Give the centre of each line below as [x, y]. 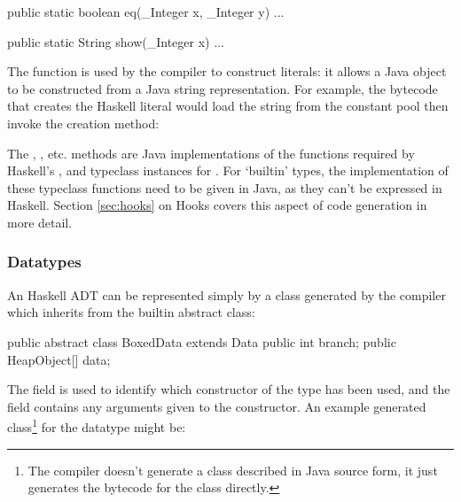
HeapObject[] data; [59, 359]
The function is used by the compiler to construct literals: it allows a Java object [227, 71]
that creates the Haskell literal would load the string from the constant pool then [228, 106]
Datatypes [44, 262]
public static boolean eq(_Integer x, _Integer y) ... [146, 12]
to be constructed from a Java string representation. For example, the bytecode [223, 88]
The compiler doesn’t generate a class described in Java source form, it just [233, 470]
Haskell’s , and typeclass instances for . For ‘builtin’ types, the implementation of [228, 170]
